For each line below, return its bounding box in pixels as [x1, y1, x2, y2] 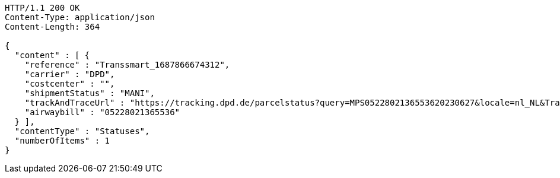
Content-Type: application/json [5, 12, 155, 22]
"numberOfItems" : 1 [14, 136, 110, 145]
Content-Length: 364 [5, 22, 100, 31]
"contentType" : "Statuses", [14, 126, 150, 136]
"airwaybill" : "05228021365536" [24, 107, 180, 117]
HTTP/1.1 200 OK [5, 3, 80, 12]
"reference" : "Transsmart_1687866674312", [24, 60, 230, 69]
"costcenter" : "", [24, 79, 115, 88]
